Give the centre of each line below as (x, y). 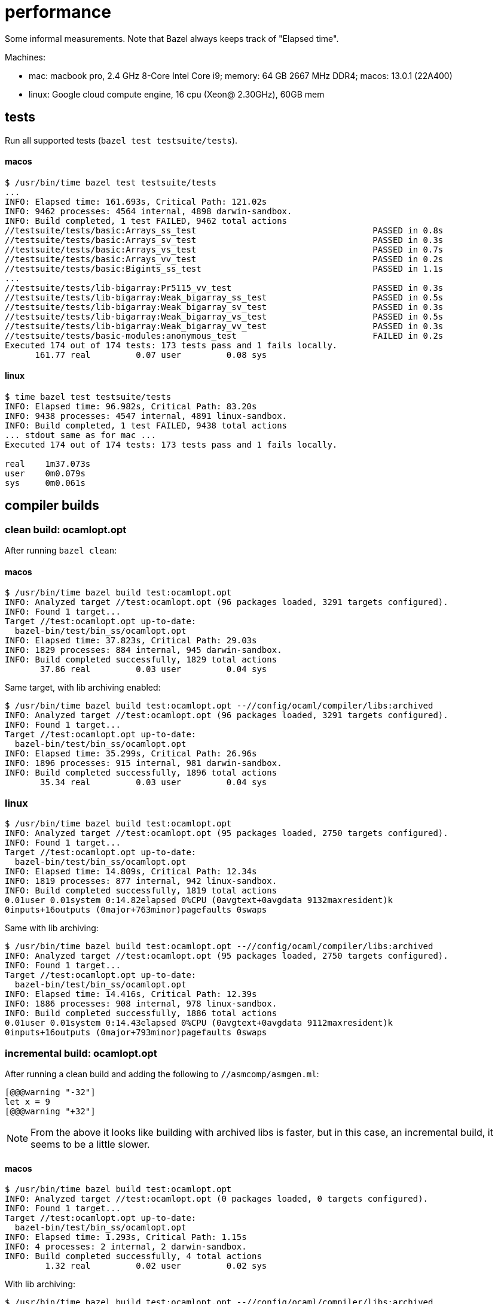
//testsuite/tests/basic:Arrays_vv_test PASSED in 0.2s (224, 259)
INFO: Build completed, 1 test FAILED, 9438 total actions (146, 426)
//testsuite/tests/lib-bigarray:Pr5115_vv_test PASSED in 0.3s (224, 288)
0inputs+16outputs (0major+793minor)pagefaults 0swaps (136, 1033)
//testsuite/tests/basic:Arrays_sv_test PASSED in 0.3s (224, 240)
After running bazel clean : (61, 551)
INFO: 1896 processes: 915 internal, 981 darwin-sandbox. (143, 763)
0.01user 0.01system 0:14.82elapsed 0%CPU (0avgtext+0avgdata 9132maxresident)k (199, 900)
